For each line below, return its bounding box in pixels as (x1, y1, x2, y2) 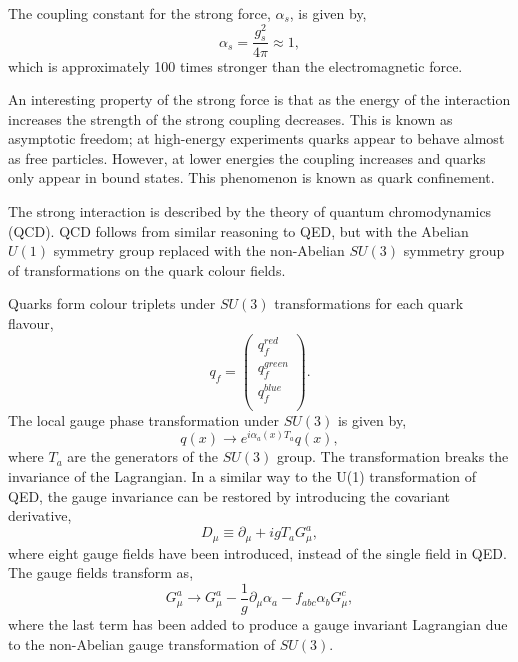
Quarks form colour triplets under (8, 293, 216, 314)
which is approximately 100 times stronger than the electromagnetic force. (8, 55, 463, 76)
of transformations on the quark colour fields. (8, 259, 286, 280)
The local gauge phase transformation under (8, 409, 279, 430)
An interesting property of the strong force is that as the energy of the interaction (8, 89, 511, 110)
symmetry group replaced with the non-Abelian (53, 240, 345, 261)
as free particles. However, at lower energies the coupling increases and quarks (8, 147, 486, 168)
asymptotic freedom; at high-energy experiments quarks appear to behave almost (8, 128, 505, 149)
